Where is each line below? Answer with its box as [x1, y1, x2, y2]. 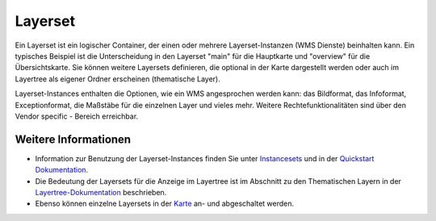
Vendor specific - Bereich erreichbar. [15, 111, 139, 121]
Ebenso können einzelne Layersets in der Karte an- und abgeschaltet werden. [35, 198, 295, 209]
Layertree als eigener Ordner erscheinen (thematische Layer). [15, 73, 221, 84]
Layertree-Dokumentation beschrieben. [35, 187, 167, 197]
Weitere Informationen [15, 132, 132, 146]
